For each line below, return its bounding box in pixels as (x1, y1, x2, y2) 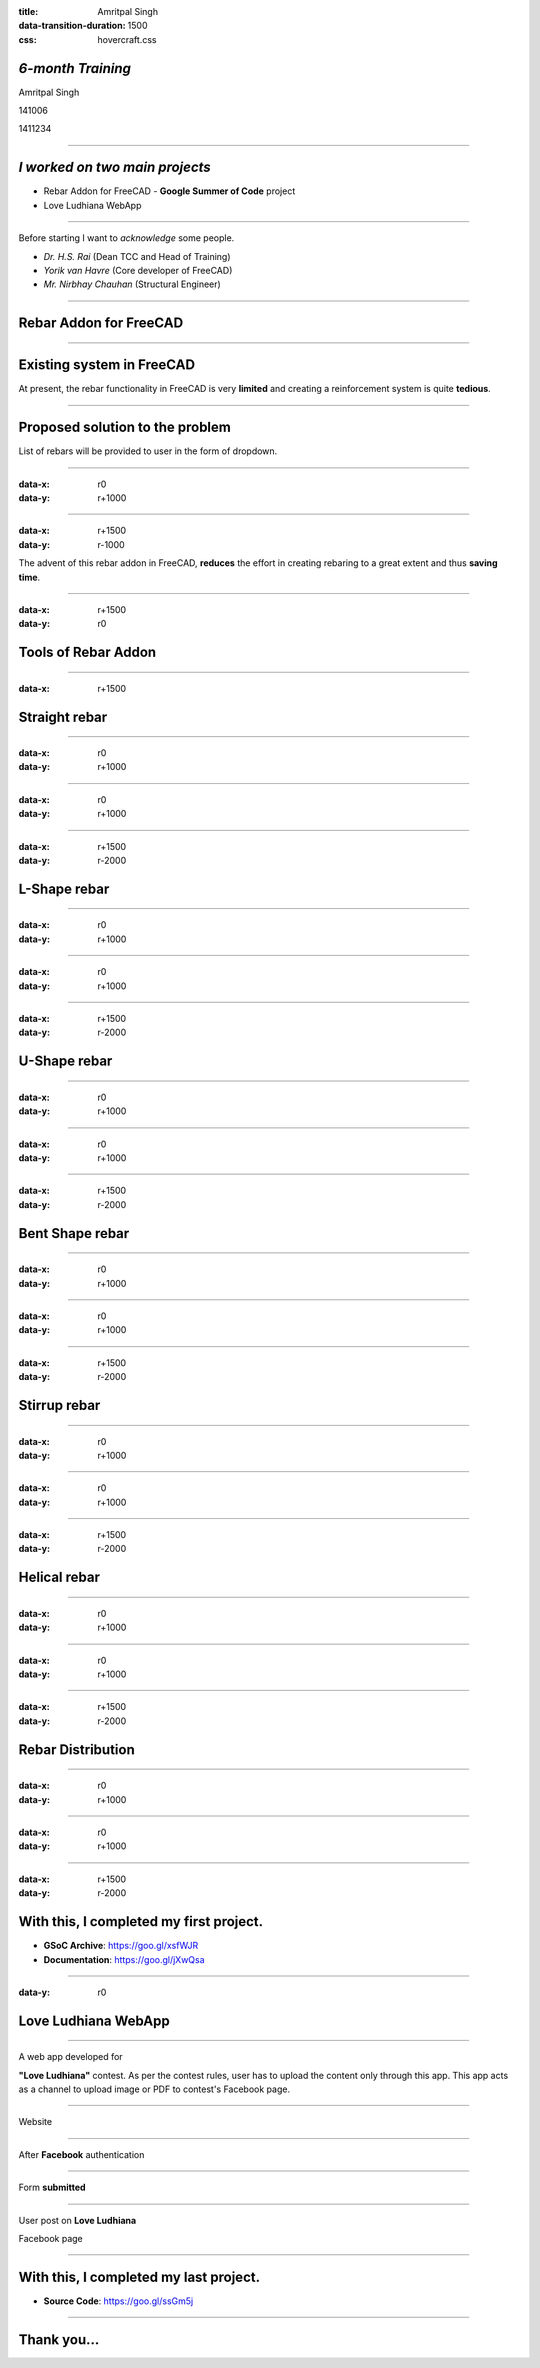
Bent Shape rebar (18, 1225, 130, 1242)
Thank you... (18, 2331, 100, 2348)
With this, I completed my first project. (18, 1913, 264, 1930)
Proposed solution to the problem (18, 419, 232, 436)
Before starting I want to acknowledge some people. (18, 232, 235, 244)
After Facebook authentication (18, 2148, 145, 2160)
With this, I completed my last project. (18, 2268, 260, 2285)
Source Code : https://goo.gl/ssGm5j (43, 2295, 194, 2307)
